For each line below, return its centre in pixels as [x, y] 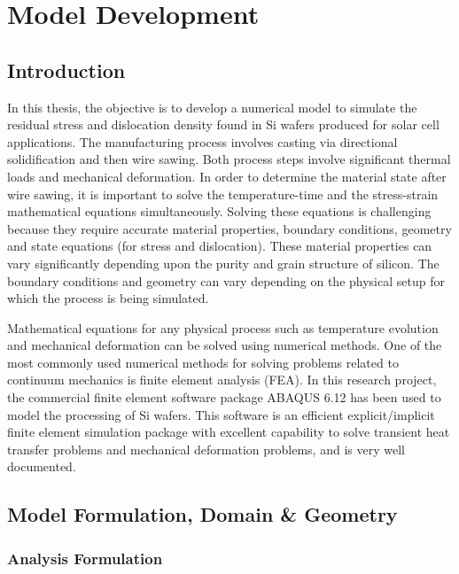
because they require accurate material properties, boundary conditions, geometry [229, 228]
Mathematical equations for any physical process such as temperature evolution [223, 327]
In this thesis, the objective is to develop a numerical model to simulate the [212, 107]
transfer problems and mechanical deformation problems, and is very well [206, 449]
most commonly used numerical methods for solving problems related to [203, 362]
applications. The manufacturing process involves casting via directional [202, 141]
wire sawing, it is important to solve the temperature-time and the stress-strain [223, 194]
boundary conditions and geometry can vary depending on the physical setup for [226, 280]
